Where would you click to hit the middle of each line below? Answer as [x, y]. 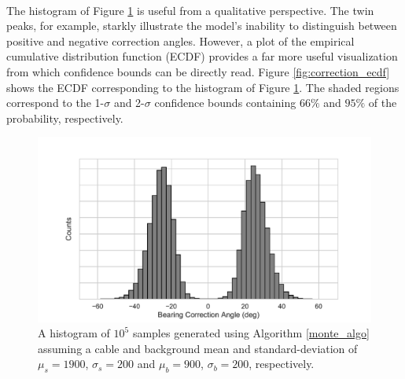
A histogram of [74, 333]
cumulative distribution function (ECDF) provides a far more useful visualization [202, 56]
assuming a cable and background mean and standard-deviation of [198, 348]
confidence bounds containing [225, 103]
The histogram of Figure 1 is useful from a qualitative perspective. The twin [190, 10]
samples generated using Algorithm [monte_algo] [251, 333]
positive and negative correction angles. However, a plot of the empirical [180, 40]
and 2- [129, 103]
